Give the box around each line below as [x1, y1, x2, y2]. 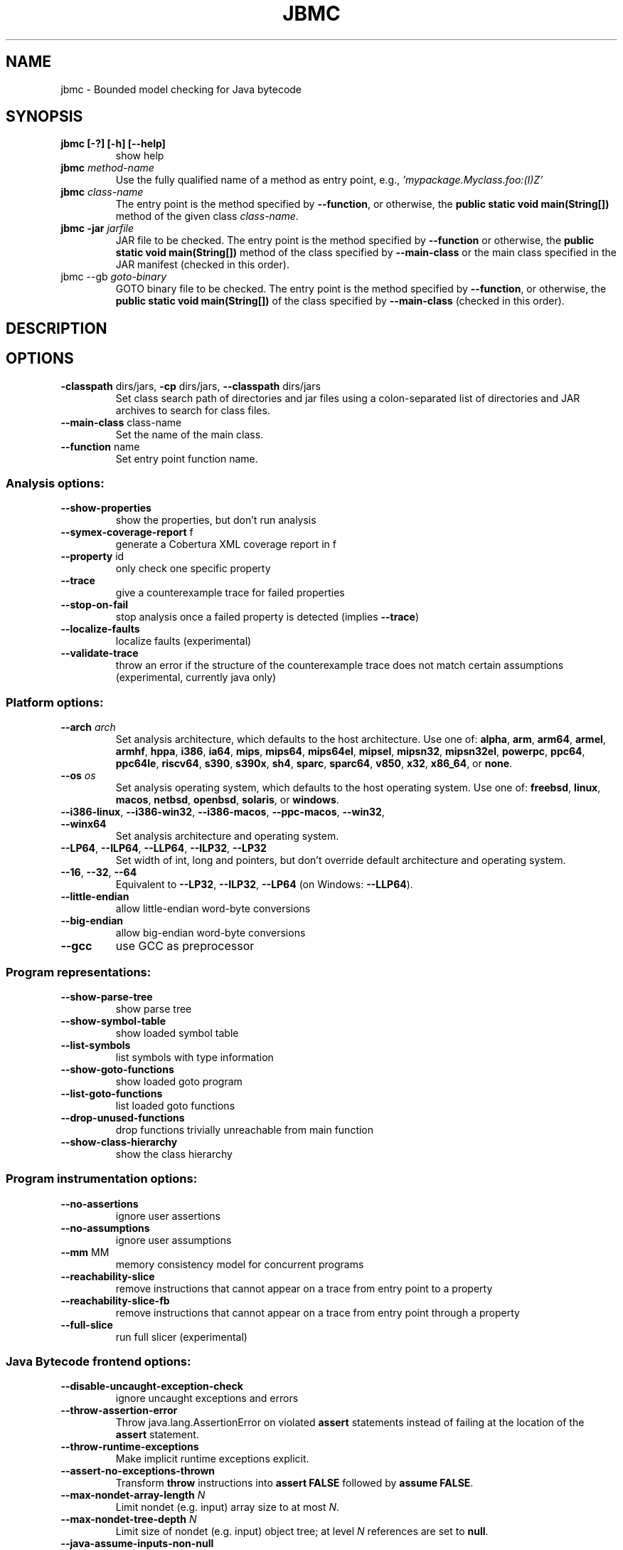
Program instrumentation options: [6, 1171, 198, 1186]
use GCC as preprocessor [115, 939, 255, 954]
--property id [60, 550, 124, 563]
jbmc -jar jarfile [60, 222, 134, 235]
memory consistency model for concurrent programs [115, 1258, 364, 1270]
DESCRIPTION [6, 319, 107, 337]
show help [115, 149, 164, 162]
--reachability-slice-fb [60, 1294, 170, 1307]
